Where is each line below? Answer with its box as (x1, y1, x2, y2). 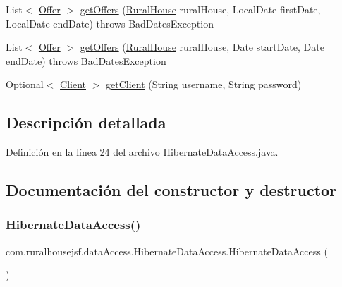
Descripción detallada (6, 111, 166, 133)
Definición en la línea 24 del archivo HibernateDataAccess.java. (6, 145, 279, 159)
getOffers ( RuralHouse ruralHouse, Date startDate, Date (80, 39, 324, 54)
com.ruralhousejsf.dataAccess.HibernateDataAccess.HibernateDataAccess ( (6, 243, 328, 258)
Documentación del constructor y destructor (6, 179, 337, 201)
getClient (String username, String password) (105, 77, 302, 92)
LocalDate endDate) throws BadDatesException (6, 16, 214, 30)
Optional (6, 77, 44, 92)
